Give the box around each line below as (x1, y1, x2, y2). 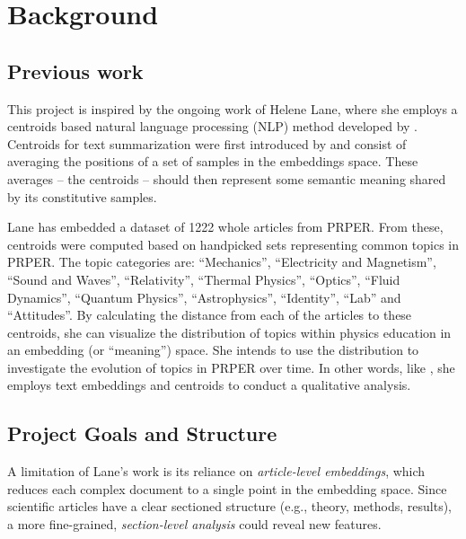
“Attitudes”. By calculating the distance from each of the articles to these (7, 305, 412, 324)
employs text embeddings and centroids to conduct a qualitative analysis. (7, 376, 411, 394)
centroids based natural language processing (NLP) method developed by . (7, 117, 418, 136)
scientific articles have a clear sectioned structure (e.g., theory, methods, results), (7, 497, 453, 516)
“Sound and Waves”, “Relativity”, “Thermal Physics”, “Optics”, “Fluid (7, 269, 400, 288)
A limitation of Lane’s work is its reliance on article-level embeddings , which (7, 462, 426, 481)
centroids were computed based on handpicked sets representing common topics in (7, 234, 460, 253)
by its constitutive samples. (7, 187, 157, 206)
